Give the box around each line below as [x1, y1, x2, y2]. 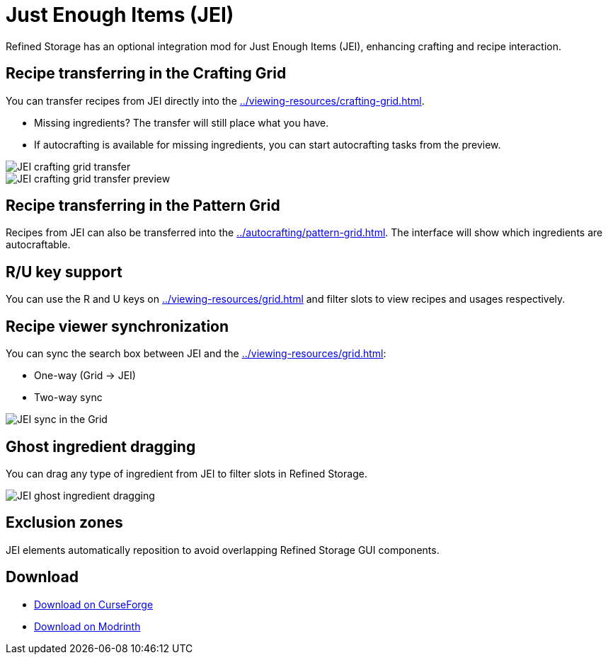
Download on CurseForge [34, 598, 154, 610]
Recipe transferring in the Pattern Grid [6, 197, 280, 215]
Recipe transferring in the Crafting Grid [6, 64, 287, 83]
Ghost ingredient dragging [6, 437, 196, 456]
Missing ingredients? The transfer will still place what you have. [34, 116, 329, 129]
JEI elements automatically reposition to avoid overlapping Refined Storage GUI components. [6, 543, 440, 556]
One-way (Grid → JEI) [34, 369, 136, 382]
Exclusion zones [6, 514, 123, 532]
